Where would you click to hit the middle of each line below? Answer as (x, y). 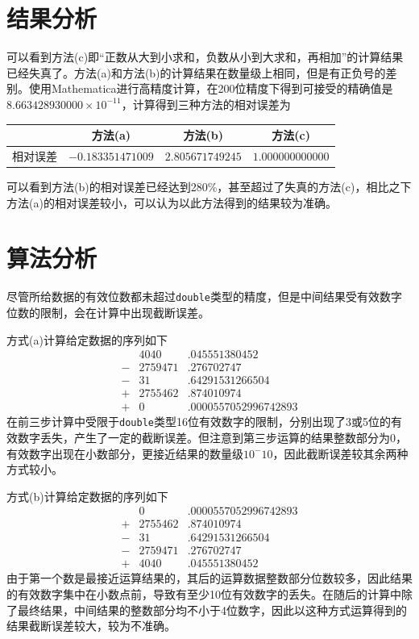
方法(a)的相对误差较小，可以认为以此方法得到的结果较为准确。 (172, 202)
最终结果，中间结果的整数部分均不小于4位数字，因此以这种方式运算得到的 (212, 610)
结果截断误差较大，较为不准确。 (91, 626)
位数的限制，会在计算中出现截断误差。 (108, 312)
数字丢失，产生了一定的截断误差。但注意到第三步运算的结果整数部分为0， (212, 437)
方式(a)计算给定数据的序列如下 (87, 339)
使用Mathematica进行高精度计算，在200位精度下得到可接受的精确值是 (211, 88)
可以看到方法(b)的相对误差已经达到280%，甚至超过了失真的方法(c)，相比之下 (209, 186)
